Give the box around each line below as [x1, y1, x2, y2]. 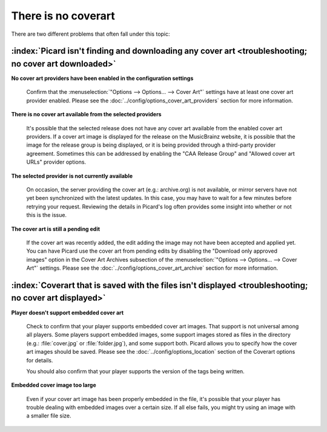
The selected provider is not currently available [11, 172, 133, 179]
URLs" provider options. [26, 158, 87, 166]
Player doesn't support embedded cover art [11, 309, 124, 316]
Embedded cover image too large [11, 382, 96, 389]
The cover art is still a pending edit [11, 225, 100, 233]
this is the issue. [26, 211, 67, 219]
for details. [26, 356, 53, 364]
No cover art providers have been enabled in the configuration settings [11, 75, 194, 82]
